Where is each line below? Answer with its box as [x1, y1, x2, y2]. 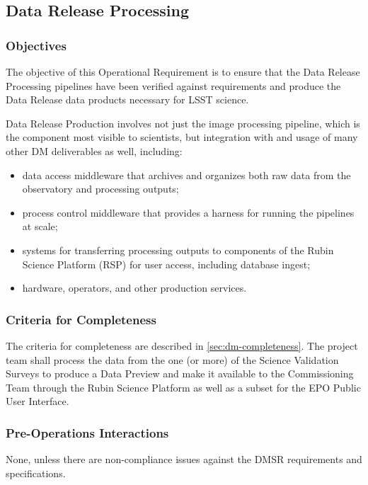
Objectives [6, 36, 67, 54]
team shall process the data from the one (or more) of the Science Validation [6, 352, 339, 367]
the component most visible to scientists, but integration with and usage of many [6, 130, 358, 144]
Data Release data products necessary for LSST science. [6, 92, 249, 107]
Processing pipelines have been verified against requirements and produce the [6, 78, 341, 93]
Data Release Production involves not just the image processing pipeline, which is [6, 115, 360, 130]
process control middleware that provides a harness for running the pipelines [22, 205, 355, 219]
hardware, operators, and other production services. [22, 280, 247, 295]
